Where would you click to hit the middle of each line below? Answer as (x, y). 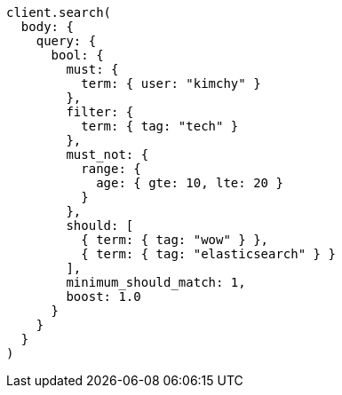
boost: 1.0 (103, 296)
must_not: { (107, 154)
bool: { (77, 55)
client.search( (59, 12)
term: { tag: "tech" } (160, 126)
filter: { (100, 112)
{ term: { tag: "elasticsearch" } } (208, 254)
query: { (66, 41)
